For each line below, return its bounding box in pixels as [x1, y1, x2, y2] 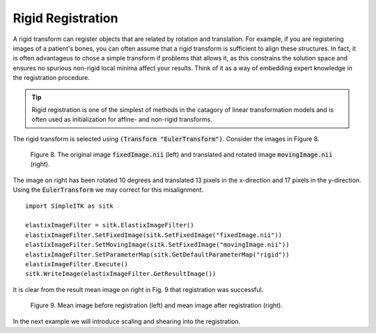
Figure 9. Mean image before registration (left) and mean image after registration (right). [30, 301, 283, 309]
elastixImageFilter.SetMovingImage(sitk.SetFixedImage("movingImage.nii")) [25, 241, 290, 249]
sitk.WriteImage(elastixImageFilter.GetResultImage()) [25, 270, 217, 278]
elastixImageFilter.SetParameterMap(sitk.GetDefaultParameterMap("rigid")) [25, 250, 290, 259]
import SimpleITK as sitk [25, 202, 114, 210]
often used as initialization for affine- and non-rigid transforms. [31, 115, 212, 124]
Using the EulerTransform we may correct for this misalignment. [13, 186, 204, 194]
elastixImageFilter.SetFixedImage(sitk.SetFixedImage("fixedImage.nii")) [25, 231, 283, 239]
